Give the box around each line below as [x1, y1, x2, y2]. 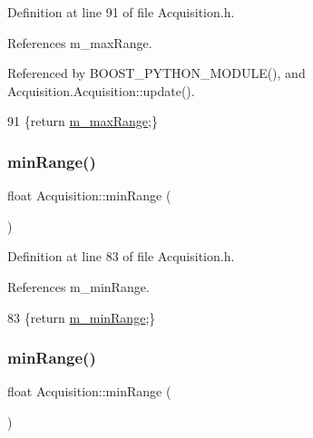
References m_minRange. [7, 277, 150, 296]
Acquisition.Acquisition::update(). [7, 81, 195, 100]
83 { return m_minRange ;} [7, 307, 156, 326]
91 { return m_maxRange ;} [7, 112, 158, 131]
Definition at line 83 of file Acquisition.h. [7, 247, 235, 266]
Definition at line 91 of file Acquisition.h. [7, 3, 235, 21]
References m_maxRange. [7, 33, 152, 52]
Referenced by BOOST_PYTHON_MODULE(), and [7, 63, 306, 83]
